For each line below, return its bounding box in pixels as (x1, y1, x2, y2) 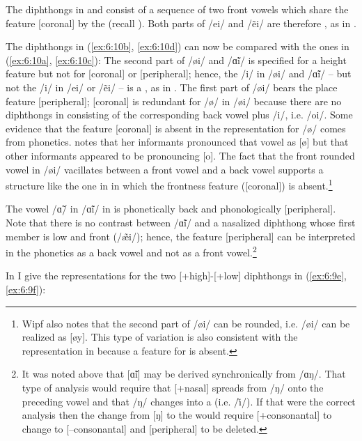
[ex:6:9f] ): (6, 282, 46, 296)
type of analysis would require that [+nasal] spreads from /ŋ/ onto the (22, 380, 324, 394)
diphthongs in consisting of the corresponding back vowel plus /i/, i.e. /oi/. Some (6, 107, 353, 122)
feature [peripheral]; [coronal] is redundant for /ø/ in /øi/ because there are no (6, 93, 342, 108)
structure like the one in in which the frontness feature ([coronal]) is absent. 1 (6, 176, 333, 192)
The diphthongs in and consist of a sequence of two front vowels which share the (6, 2, 349, 16)
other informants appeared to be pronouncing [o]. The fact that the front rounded (6, 148, 355, 162)
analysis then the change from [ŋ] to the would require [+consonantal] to (22, 408, 332, 422)
